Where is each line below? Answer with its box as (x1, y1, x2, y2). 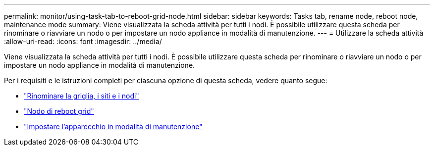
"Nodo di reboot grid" (24, 107, 94, 115)
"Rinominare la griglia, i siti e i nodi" (24, 92, 139, 100)
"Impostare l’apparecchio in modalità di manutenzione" (24, 122, 203, 131)
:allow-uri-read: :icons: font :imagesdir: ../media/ (4, 37, 162, 46)
